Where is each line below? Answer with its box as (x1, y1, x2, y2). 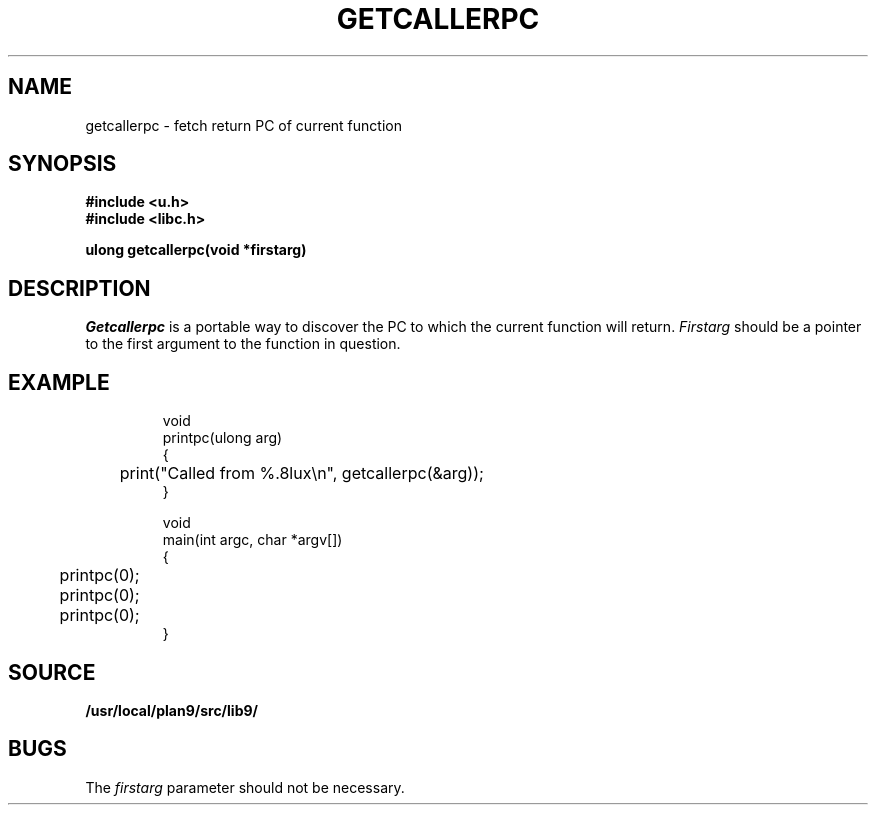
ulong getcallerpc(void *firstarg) (85, 241, 307, 259)
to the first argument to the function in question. (85, 335, 401, 353)
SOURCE (8, 659, 96, 685)
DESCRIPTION (8, 275, 151, 301)
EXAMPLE (8, 369, 110, 395)
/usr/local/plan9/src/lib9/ (85, 701, 258, 719)
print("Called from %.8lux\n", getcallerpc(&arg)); (119, 463, 484, 484)
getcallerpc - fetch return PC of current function (85, 116, 402, 134)
